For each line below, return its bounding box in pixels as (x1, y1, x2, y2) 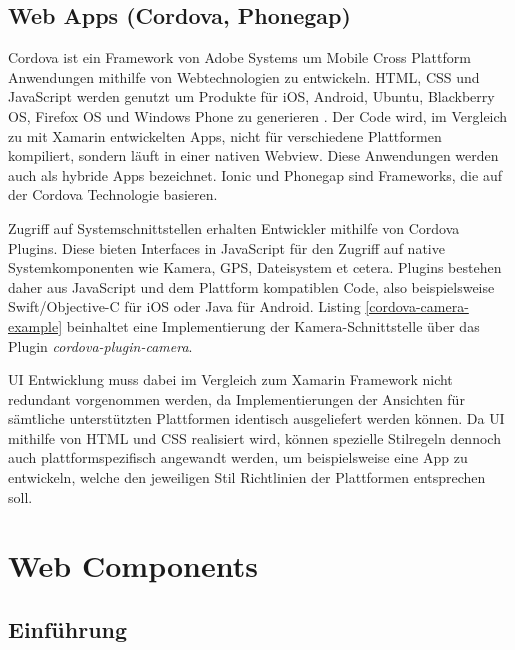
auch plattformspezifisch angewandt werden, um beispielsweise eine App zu (8, 447, 468, 468)
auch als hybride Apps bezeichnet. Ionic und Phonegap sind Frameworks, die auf (8, 164, 502, 185)
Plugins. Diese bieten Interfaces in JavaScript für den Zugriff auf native (8, 237, 445, 258)
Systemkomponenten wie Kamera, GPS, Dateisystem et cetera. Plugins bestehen (8, 257, 502, 278)
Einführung (8, 614, 128, 645)
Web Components (8, 545, 258, 586)
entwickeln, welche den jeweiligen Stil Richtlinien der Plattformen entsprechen (8, 467, 486, 488)
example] (8, 315, 63, 336)
